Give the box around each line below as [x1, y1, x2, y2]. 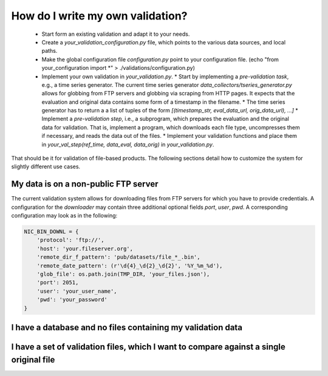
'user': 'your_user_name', [36, 287, 118, 295]
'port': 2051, [36, 279, 79, 286]
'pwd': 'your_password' [36, 296, 108, 303]
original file [11, 354, 55, 364]
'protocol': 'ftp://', [36, 237, 104, 244]
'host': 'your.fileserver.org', [36, 245, 134, 252]
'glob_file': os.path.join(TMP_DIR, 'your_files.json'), [36, 271, 210, 278]
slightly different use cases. [11, 163, 81, 170]
